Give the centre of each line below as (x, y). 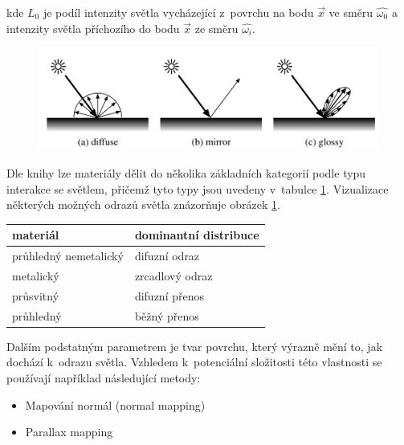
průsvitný (36, 295)
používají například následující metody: (104, 377)
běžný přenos (167, 315)
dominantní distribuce (197, 235)
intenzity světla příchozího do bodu (93, 28)
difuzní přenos (169, 295)
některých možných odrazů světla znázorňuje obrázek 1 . (143, 204)
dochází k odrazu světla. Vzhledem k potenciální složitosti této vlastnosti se (194, 362)
